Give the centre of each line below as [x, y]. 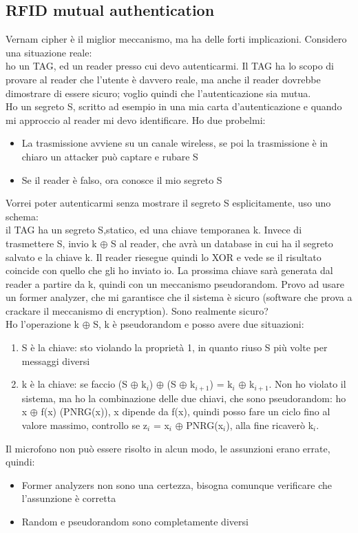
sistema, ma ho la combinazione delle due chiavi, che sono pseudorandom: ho [184, 398]
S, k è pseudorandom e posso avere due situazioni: [199, 324]
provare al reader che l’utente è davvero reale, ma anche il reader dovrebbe [163, 79]
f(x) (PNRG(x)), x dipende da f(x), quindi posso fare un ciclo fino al [186, 411]
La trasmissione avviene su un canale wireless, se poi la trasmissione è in [175, 143]
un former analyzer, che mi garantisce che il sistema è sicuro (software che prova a [179, 297]
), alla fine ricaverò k [270, 425]
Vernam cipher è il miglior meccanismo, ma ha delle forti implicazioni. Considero [176, 39]
